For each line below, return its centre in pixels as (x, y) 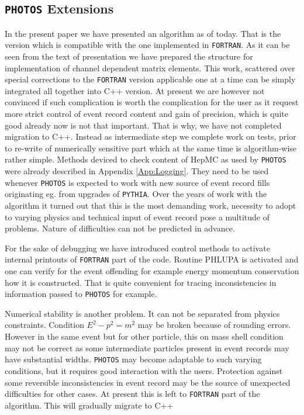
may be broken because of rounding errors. (214, 325)
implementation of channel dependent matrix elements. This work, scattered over (150, 68)
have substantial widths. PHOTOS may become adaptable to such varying (133, 359)
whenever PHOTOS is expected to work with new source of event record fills (137, 182)
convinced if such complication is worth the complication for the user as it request (152, 102)
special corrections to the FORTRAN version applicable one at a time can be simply (150, 79)
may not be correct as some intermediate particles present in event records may (147, 347)
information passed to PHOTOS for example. (81, 294)
